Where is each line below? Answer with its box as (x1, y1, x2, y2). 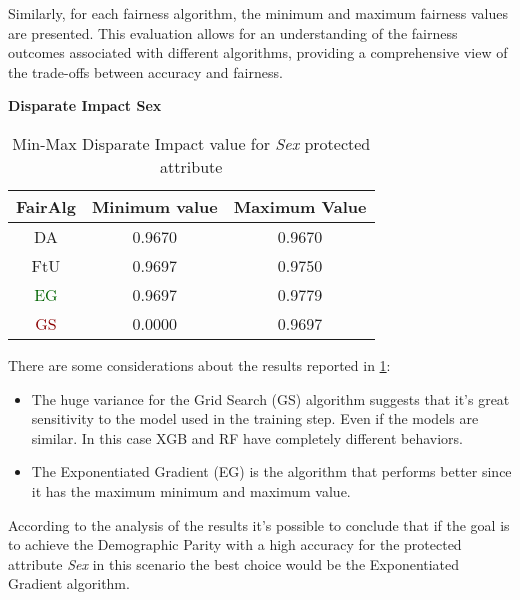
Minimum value (91, 194, 218, 218)
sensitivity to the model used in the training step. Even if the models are (31, 408, 479, 429)
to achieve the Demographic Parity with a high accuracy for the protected (8, 534, 462, 555)
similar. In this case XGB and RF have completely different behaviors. (31, 427, 463, 448)
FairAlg (16, 194, 76, 218)
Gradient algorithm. (8, 573, 130, 594)
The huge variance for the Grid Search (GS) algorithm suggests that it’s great (31, 388, 510, 409)
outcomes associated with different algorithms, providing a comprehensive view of (8, 42, 508, 63)
